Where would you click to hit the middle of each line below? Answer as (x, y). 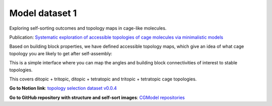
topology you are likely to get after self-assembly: (61, 53)
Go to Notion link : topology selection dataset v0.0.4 (63, 88)
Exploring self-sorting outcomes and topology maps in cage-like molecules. (88, 28)
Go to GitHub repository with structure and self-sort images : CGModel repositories (97, 97)
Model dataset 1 (43, 13)
